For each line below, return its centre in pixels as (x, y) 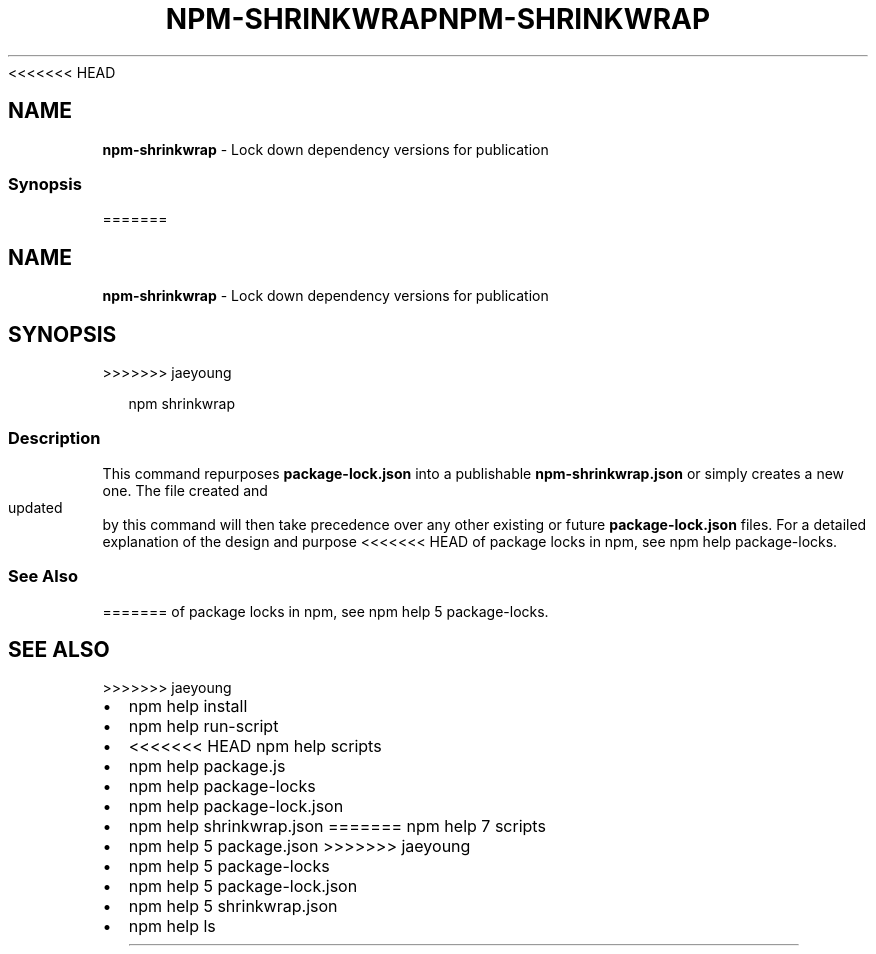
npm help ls (172, 926)
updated (35, 507)
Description (54, 438)
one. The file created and (185, 490)
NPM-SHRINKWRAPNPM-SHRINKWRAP (438, 19)
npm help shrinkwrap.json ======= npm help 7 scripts (337, 826)
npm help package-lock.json (236, 806)
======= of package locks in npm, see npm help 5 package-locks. (325, 611)
